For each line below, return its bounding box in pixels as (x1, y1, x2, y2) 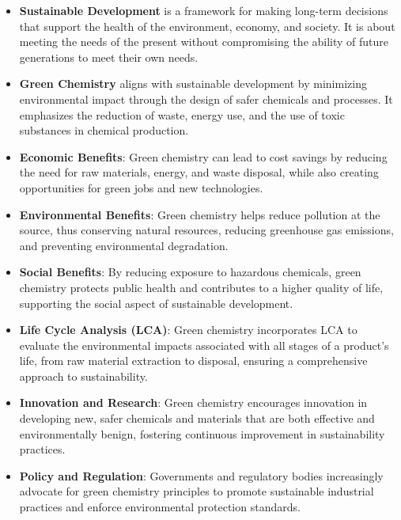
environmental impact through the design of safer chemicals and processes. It (19, 90, 393, 107)
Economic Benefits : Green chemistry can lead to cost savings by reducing (19, 148, 388, 165)
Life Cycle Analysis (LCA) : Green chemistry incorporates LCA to (19, 321, 357, 338)
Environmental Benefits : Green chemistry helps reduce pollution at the (19, 206, 380, 222)
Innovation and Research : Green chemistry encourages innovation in (19, 394, 368, 411)
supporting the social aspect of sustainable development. (19, 294, 293, 311)
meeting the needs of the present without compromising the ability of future (19, 33, 389, 50)
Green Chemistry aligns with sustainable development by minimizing (19, 75, 367, 92)
